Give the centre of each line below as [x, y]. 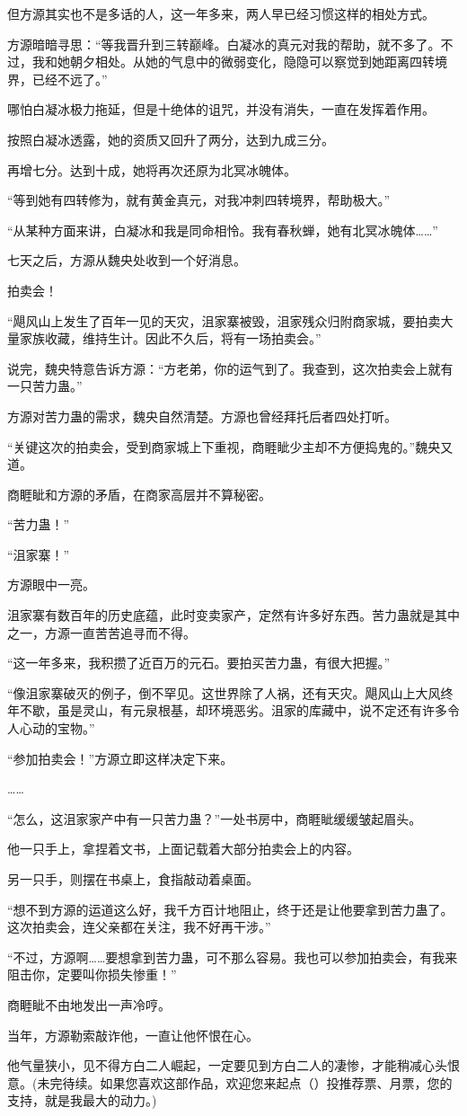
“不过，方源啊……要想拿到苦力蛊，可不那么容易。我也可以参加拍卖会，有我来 [233, 957]
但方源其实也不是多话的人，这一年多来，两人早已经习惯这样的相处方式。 [221, 13]
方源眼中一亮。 [51, 585]
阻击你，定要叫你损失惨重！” [92, 974]
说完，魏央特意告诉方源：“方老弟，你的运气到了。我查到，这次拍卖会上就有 [230, 368]
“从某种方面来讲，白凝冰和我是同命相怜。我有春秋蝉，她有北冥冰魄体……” [223, 230]
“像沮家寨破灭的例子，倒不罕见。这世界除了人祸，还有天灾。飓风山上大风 [224, 692]
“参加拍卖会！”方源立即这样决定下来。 [120, 758]
